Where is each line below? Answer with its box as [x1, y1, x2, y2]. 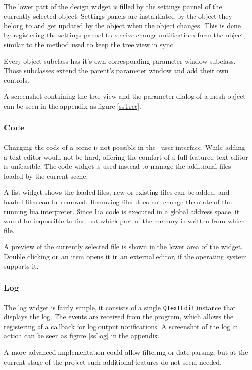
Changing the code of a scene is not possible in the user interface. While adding [4, 142, 246, 152]
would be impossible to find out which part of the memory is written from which [4, 216, 245, 226]
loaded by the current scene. [4, 170, 88, 181]
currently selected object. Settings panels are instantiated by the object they [4, 11, 232, 21]
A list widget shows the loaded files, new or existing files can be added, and [4, 187, 230, 197]
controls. [4, 74, 29, 85]
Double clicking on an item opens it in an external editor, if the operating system [4, 251, 247, 261]
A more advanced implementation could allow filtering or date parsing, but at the [4, 347, 248, 357]
